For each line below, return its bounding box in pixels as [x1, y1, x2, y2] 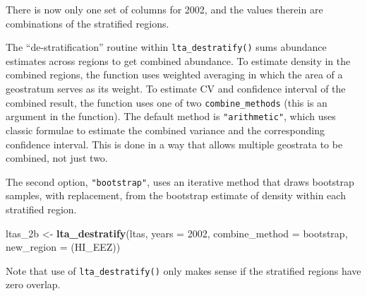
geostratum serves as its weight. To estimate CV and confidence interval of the [6, 81, 346, 96]
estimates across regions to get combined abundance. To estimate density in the [6, 53, 351, 68]
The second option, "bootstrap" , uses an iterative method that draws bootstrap [6, 174, 354, 189]
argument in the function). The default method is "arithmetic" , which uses [6, 109, 336, 124]
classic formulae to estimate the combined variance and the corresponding [6, 122, 325, 137]
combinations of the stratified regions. [6, 16, 169, 30]
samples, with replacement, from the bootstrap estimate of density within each [6, 188, 346, 203]
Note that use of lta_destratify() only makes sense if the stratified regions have [6, 263, 361, 278]
